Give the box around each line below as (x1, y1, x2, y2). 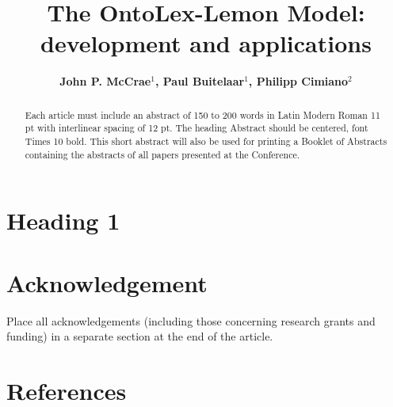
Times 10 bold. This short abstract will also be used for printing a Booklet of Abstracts (25, 135, 387, 148)
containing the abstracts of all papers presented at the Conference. (25, 147, 300, 161)
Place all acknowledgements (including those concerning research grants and (6, 312, 376, 329)
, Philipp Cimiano (248, 73, 349, 89)
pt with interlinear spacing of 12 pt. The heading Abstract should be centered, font (25, 121, 368, 135)
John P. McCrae (59, 73, 151, 89)
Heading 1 (6, 204, 120, 237)
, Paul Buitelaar (155, 73, 245, 89)
